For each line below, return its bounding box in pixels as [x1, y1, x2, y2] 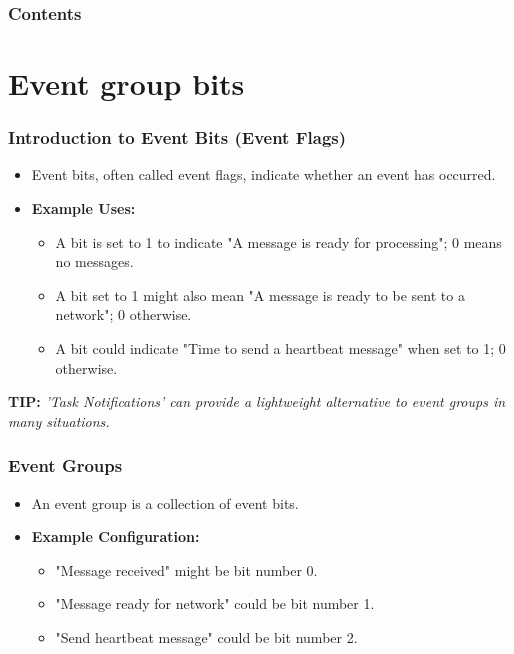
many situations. [8, 410, 110, 431]
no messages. [55, 251, 134, 272]
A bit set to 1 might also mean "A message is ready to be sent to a [55, 284, 465, 305]
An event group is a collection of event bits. [31, 492, 299, 513]
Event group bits [8, 63, 245, 104]
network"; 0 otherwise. [55, 304, 192, 325]
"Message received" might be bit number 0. [55, 559, 318, 580]
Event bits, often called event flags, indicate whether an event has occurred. [31, 164, 496, 185]
